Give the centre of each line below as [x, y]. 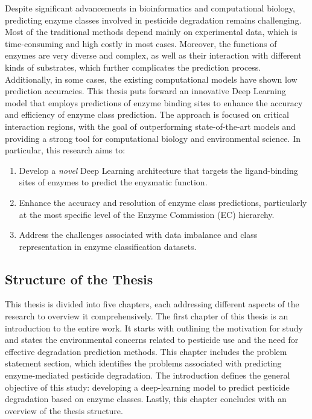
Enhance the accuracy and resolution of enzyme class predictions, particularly [163, 202]
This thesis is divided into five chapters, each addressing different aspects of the [152, 304]
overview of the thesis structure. [64, 410]
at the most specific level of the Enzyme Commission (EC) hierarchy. [147, 214]
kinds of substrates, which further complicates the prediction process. [133, 67]
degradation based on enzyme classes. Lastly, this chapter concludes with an [146, 399]
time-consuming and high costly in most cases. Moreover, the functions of [141, 43]
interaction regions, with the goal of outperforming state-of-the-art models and [150, 126]
